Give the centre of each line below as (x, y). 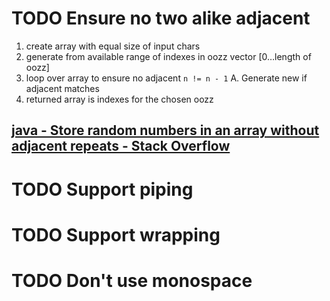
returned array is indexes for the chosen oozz (119, 99)
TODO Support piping (102, 189)
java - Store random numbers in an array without (165, 130)
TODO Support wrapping (116, 234)
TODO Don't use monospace (132, 280)
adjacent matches (62, 88)
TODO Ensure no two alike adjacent (161, 18)
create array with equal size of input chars (113, 46)
